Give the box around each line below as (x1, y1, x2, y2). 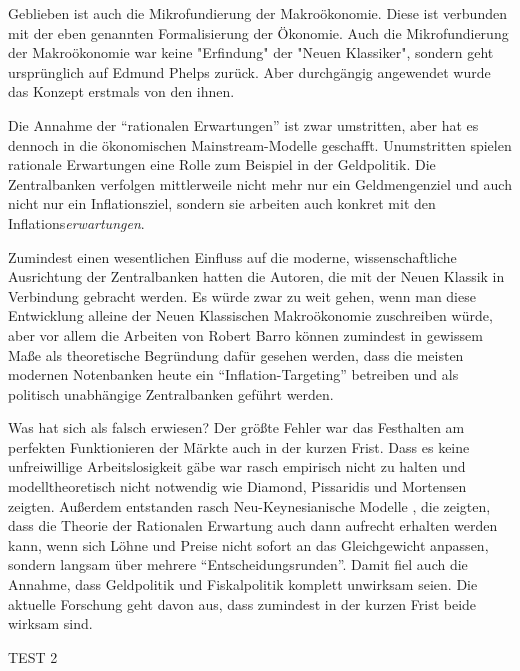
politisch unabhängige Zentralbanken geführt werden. (8, 383, 334, 404)
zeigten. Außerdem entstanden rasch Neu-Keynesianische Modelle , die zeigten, (8, 495, 491, 516)
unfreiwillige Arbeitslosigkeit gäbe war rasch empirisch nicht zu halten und (8, 456, 466, 477)
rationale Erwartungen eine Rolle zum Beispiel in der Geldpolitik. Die (8, 154, 436, 175)
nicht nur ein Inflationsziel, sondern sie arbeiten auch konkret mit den (8, 193, 436, 214)
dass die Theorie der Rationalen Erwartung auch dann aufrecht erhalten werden (8, 515, 498, 536)
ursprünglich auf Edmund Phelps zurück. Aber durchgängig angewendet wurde (8, 61, 491, 82)
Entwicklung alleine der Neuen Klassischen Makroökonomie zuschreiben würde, (8, 305, 493, 326)
